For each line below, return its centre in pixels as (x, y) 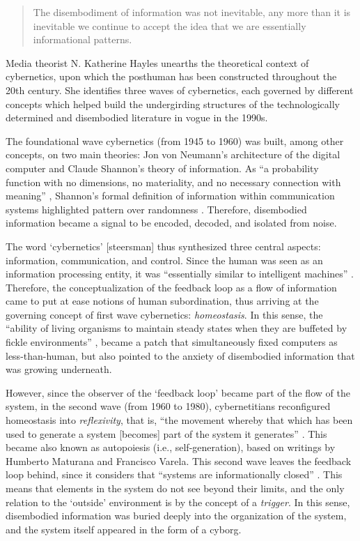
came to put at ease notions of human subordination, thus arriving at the (162, 301)
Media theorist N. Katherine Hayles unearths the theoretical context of (157, 62)
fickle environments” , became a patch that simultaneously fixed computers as (172, 342)
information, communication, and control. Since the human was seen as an (164, 260)
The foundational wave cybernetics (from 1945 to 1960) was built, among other (175, 140)
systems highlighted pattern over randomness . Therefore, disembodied (156, 209)
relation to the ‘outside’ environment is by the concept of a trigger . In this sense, (178, 502)
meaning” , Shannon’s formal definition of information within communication (170, 196)
